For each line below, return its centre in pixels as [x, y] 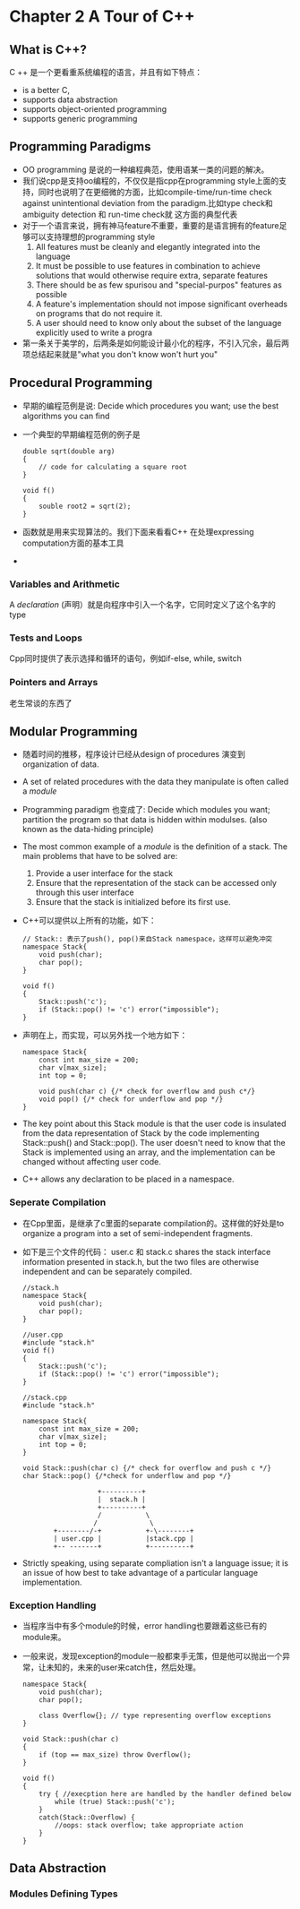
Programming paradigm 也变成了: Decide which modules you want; [146, 810]
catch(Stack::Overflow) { [87, 1817]
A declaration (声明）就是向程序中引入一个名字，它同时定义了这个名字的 [142, 604]
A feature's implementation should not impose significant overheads [162, 304]
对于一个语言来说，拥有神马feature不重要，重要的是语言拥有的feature [150, 225]
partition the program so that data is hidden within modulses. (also [145, 820]
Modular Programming [73, 731]
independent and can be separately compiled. [107, 1271]
